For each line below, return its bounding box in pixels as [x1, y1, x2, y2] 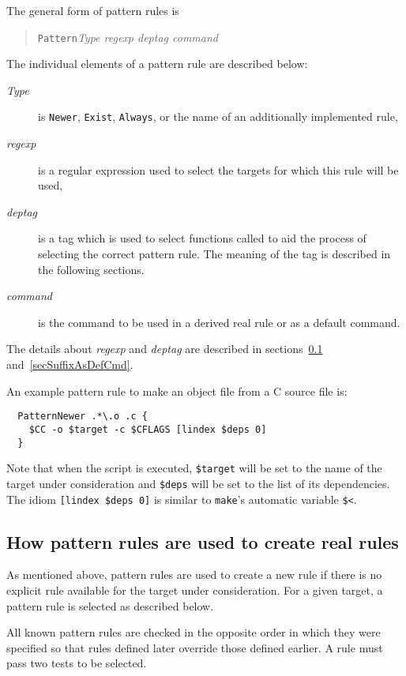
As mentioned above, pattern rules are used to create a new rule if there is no [6, 566, 382, 583]
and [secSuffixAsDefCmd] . [6, 356, 133, 373]
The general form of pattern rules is [6, 2, 179, 18]
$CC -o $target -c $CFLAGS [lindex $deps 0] [28, 423, 267, 435]
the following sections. [38, 261, 145, 277]
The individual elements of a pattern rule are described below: [6, 55, 308, 72]
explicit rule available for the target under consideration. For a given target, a [6, 581, 383, 598]
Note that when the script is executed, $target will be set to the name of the [6, 460, 382, 476]
